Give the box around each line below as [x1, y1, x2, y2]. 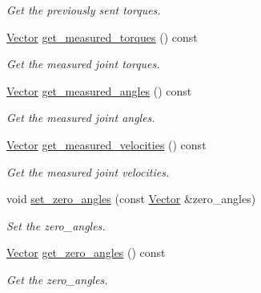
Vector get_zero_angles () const [6, 244, 166, 261]
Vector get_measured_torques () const [6, 28, 198, 45]
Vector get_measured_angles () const [6, 82, 192, 99]
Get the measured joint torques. [6, 55, 160, 72]
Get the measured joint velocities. [6, 163, 170, 180]
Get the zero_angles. [6, 271, 108, 287]
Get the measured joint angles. [6, 109, 155, 126]
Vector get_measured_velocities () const [6, 136, 207, 153]
